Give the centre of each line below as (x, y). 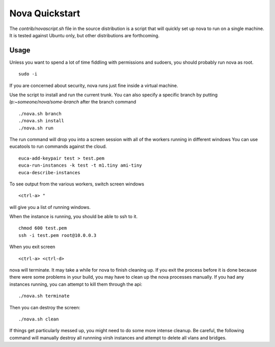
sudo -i (28, 74)
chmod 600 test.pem (43, 228)
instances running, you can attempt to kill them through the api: (76, 284)
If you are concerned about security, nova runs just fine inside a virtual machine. (94, 85)
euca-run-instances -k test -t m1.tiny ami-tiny (80, 165)
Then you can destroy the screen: (45, 307)
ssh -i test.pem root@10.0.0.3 (58, 235)
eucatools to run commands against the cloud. (58, 146)
